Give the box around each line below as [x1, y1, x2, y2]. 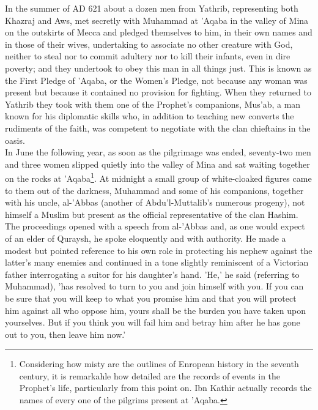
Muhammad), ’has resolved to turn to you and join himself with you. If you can [5, 280, 304, 293]
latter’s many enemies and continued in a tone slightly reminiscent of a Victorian [5, 256, 309, 269]
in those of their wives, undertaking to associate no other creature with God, [5, 37, 293, 50]
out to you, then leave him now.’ [5, 327, 126, 340]
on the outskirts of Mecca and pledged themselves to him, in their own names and [5, 26, 312, 39]
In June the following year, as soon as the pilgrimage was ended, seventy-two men [5, 146, 311, 158]
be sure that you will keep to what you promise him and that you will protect [5, 291, 297, 304]
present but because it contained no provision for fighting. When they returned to [5, 86, 311, 99]
